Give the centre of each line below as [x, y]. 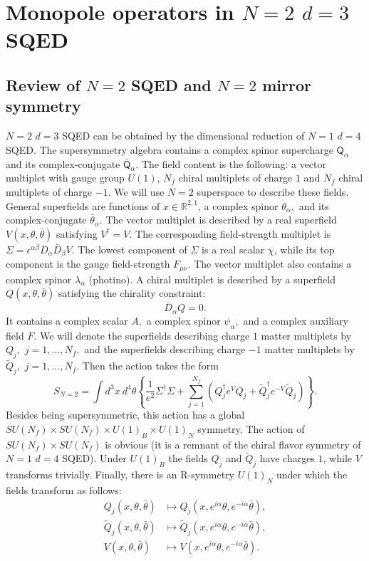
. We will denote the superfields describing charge [142, 335]
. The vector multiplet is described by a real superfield [218, 220]
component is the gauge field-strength [88, 264]
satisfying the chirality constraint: [132, 293]
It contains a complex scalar [67, 320]
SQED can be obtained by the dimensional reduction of [183, 136]
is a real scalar [233, 249]
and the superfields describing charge [165, 349]
